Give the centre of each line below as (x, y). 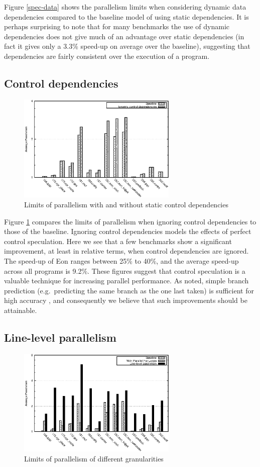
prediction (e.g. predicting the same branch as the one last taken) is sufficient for (129, 290)
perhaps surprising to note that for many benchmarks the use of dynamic (117, 26)
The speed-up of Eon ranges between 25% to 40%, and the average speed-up (121, 260)
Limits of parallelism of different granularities (94, 458)
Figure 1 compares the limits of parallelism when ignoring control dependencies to (130, 221)
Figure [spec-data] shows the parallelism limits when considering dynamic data (125, 7)
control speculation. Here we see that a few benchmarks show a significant (118, 241)
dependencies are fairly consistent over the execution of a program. (107, 56)
